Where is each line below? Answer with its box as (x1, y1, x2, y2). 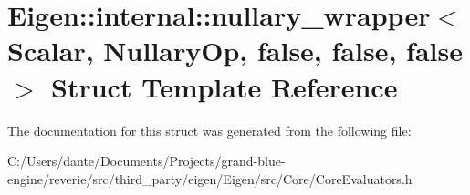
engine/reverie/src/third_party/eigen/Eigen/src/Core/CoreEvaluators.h (7, 169, 413, 188)
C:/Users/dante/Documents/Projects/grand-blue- (7, 151, 286, 170)
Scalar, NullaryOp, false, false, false (7, 32, 463, 69)
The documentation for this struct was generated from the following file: (7, 120, 412, 139)
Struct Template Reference (51, 67, 398, 105)
